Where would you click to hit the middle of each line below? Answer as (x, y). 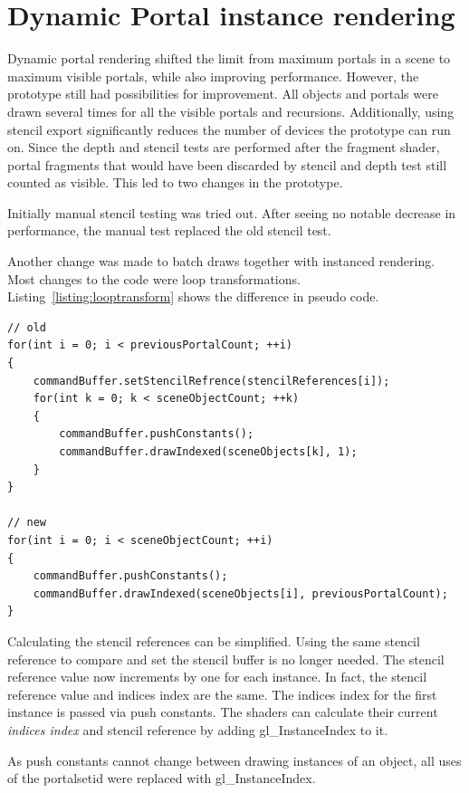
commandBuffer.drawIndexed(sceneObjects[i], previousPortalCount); (240, 593)
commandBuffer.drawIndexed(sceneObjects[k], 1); (208, 452)
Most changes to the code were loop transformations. (154, 278)
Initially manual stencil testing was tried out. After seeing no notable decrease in (232, 212)
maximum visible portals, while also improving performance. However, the (213, 76)
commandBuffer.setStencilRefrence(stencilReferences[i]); (211, 381)
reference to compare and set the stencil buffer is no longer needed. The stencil (226, 659)
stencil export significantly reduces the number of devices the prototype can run (229, 129)
